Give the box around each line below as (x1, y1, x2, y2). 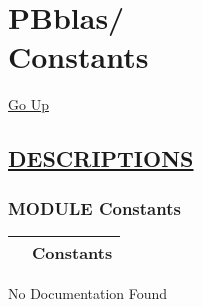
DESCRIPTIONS (8, 143, 194, 174)
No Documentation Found (8, 282, 168, 303)
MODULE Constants (8, 195, 181, 220)
